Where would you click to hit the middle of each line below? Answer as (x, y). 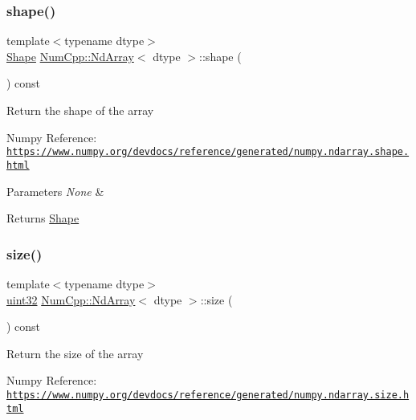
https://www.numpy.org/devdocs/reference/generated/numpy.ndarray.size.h (208, 395)
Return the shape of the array (80, 110)
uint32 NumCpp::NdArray (71, 299)
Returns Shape (43, 218)
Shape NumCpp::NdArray (70, 56)
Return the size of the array (75, 353)
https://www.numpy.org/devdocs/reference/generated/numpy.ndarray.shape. (208, 152)
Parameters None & (55, 191)
